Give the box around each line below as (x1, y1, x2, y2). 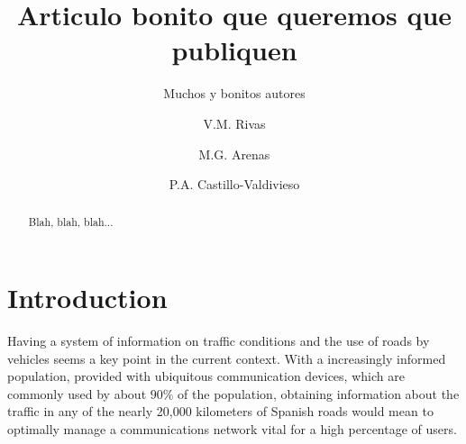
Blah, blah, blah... (28, 214, 114, 230)
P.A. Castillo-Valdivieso (169, 175, 300, 194)
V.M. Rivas (203, 113, 266, 132)
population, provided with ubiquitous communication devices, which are (7, 367, 405, 385)
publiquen (171, 32, 297, 68)
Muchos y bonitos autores (163, 84, 306, 103)
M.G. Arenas (198, 144, 270, 163)
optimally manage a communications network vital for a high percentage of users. (7, 420, 457, 439)
